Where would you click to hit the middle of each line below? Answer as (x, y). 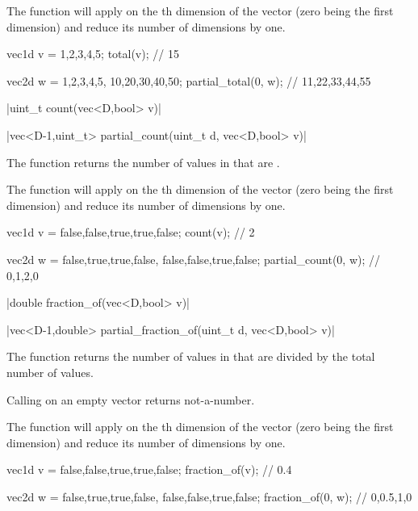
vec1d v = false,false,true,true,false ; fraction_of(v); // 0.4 (149, 469)
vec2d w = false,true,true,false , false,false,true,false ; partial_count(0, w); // (193, 259)
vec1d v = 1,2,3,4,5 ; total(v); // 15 (93, 54)
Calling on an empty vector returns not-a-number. (131, 399)
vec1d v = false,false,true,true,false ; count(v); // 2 (131, 232)
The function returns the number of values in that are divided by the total (191, 356)
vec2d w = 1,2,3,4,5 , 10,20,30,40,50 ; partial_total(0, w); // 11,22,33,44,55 (189, 80)
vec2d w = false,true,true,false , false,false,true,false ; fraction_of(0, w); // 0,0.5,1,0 (209, 496)
